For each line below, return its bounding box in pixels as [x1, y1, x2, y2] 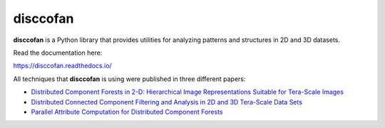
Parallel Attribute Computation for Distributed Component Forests [31, 107, 223, 116]
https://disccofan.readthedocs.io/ [13, 61, 112, 70]
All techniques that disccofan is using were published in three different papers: [13, 75, 246, 83]
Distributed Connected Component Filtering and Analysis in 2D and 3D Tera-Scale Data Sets [31, 97, 303, 106]
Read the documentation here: [13, 48, 103, 57]
